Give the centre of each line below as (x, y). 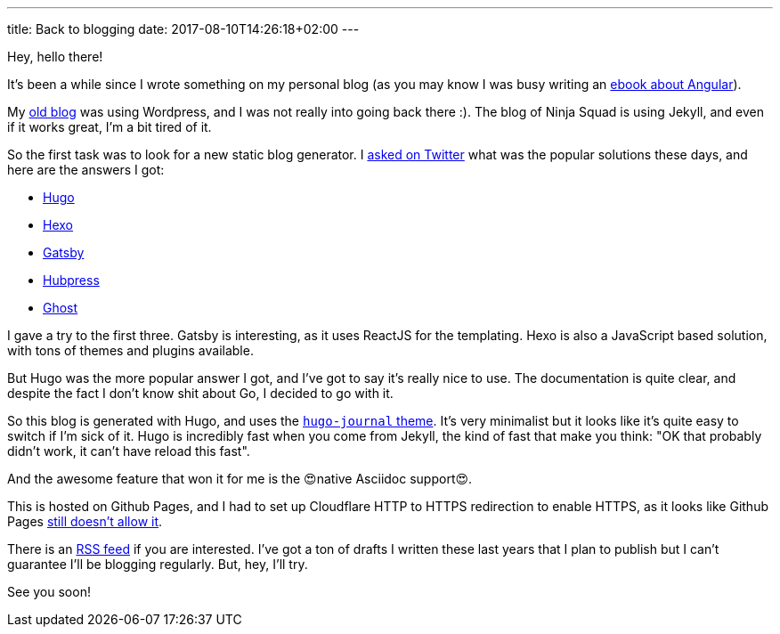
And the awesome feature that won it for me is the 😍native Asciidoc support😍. (240, 479)
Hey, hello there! (55, 57)
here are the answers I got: (86, 170)
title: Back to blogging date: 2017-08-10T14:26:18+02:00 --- (183, 29)
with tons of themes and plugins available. (130, 350)
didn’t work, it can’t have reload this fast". (129, 451)
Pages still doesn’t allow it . (85, 521)
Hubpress (71, 280)
